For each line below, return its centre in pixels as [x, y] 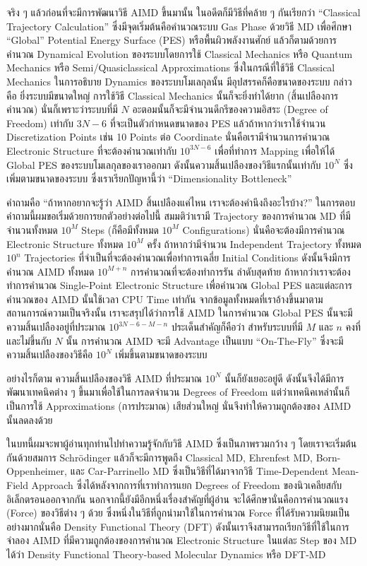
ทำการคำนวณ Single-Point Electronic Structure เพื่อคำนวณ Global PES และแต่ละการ [179, 285]
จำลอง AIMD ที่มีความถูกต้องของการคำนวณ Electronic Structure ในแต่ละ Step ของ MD [182, 540]
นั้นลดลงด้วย [30, 419]
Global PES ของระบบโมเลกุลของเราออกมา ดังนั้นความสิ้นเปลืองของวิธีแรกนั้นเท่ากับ [164, 164]
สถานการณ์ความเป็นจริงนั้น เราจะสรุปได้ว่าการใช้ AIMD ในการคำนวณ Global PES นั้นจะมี [180, 313]
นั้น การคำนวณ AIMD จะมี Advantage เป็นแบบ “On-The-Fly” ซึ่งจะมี [205, 340]
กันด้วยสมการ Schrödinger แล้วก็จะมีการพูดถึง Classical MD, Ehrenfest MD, [160, 457]
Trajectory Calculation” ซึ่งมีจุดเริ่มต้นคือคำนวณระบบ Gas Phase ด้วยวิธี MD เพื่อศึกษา [179, 26]
